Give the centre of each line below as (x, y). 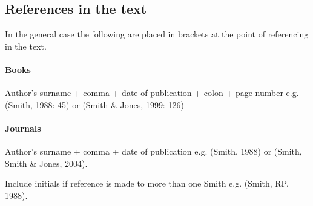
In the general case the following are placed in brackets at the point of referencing (157, 34)
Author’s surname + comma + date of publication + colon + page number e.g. (152, 93)
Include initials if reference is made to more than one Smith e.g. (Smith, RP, (147, 183)
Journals (23, 128)
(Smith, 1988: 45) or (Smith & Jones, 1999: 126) (94, 104)
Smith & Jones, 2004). (46, 163)
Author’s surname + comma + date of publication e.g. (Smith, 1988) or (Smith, (153, 151)
